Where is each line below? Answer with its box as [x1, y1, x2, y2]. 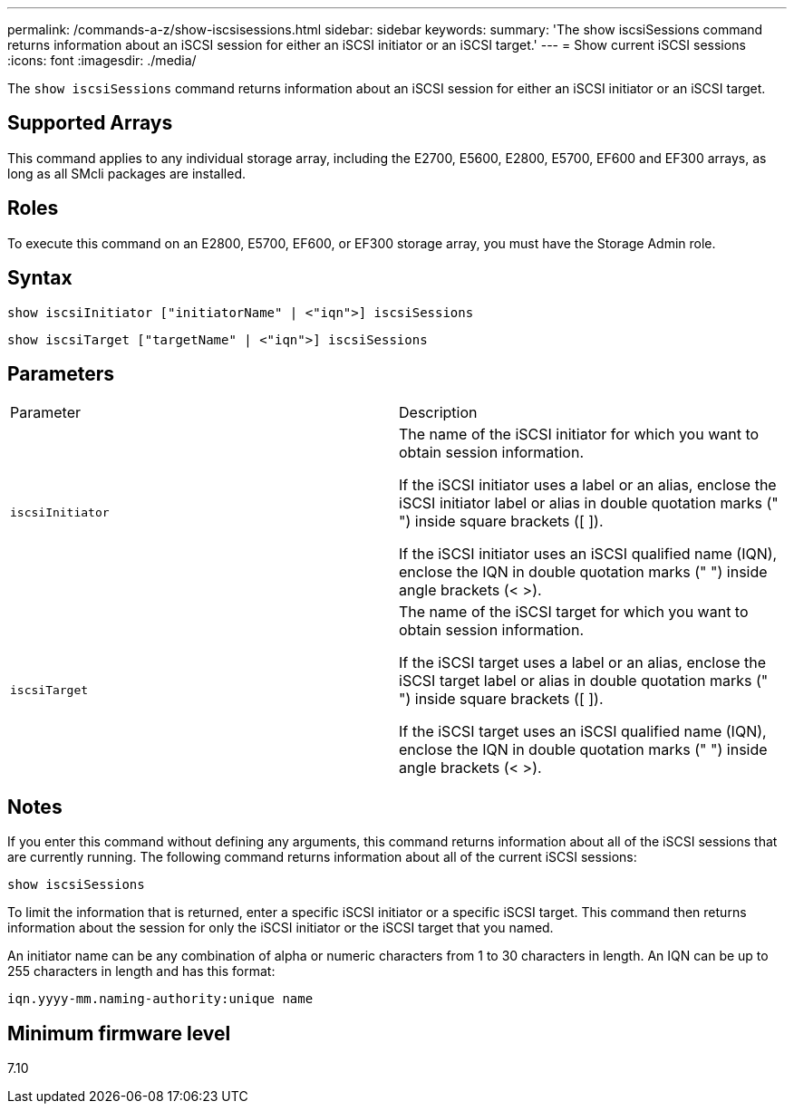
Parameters [7, 362, 114, 385]
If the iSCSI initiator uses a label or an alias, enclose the [399, 476, 777, 495]
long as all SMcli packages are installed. [7, 165, 246, 181]
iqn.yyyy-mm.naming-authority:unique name [7, 991, 314, 1007]
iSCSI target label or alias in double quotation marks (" [399, 671, 769, 691]
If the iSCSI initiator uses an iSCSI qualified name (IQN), [399, 545, 778, 564]
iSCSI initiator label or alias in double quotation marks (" [399, 494, 779, 513]
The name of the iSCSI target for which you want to [399, 603, 749, 622]
